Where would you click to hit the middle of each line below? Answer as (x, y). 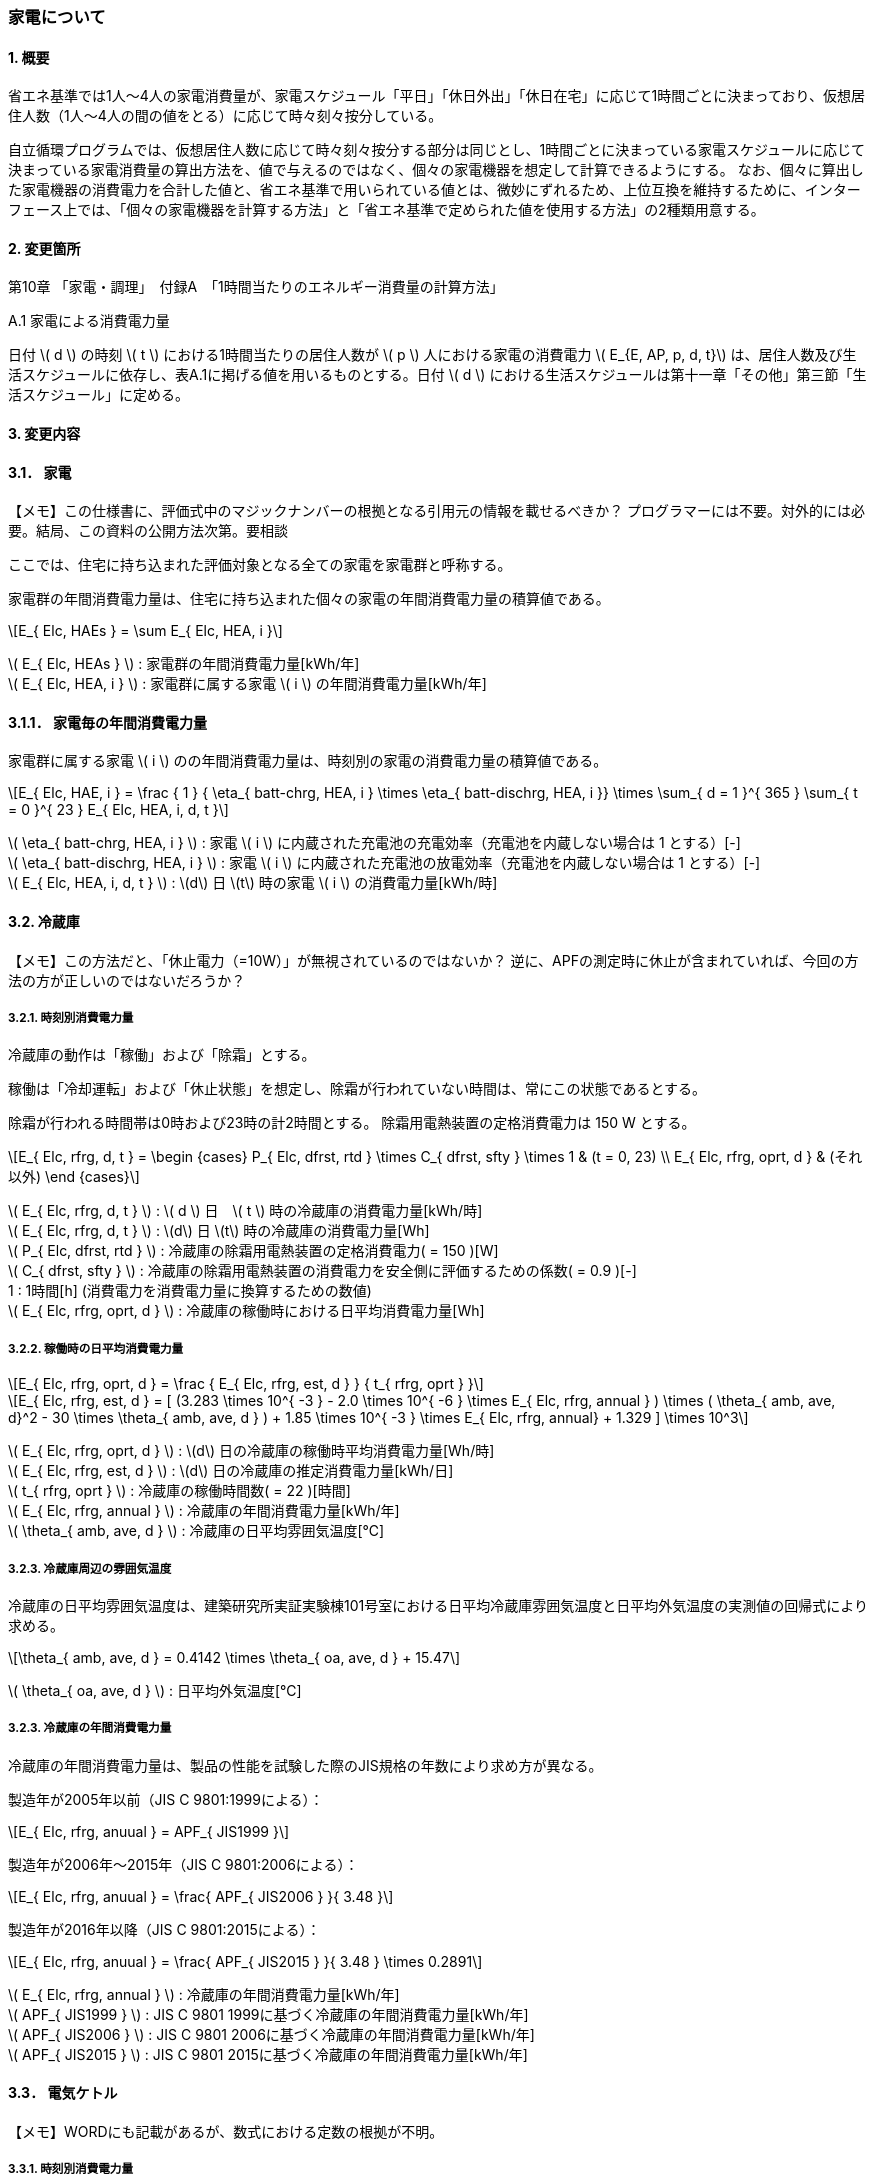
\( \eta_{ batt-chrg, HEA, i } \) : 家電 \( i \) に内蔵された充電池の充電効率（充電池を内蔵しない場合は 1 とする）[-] (374, 843)
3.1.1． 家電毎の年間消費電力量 (107, 722)
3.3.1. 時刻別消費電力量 (71, 2169)
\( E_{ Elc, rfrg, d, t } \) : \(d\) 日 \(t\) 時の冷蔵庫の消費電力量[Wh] (219, 1231)
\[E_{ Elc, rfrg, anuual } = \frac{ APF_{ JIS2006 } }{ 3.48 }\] (201, 1896)
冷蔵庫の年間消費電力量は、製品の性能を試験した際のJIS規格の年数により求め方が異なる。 (305, 1765)
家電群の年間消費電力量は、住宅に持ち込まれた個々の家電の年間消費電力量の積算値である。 (309, 599)
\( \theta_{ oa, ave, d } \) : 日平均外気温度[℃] (155, 1691)
